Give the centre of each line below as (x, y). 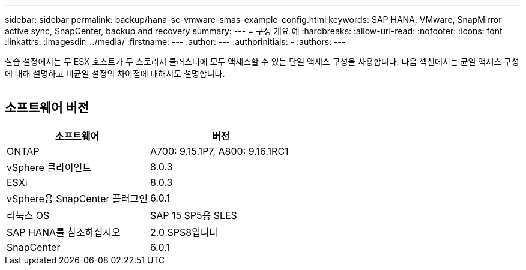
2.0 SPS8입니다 (184, 232)
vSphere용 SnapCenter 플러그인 (77, 198)
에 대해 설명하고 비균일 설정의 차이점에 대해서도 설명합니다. (115, 73)
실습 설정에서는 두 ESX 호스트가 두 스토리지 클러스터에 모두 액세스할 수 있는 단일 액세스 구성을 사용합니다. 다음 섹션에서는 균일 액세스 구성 (262, 61)
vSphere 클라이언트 (49, 167)
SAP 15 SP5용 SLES (193, 215)
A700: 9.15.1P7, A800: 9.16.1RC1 (219, 151)
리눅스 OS (28, 215)
